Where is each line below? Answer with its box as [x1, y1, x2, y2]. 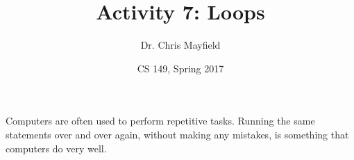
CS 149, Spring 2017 [137, 61, 224, 75]
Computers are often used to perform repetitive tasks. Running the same [6, 113, 315, 128]
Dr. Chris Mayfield [140, 38, 221, 52]
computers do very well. [6, 141, 107, 155]
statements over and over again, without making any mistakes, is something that [6, 127, 349, 141]
